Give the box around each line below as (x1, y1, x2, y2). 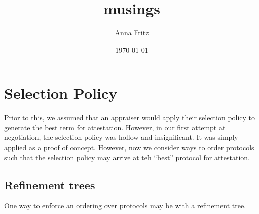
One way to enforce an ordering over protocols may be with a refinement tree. (4, 200, 246, 211)
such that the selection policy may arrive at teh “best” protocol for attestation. (4, 152, 250, 162)
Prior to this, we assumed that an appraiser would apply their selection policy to (4, 112, 255, 123)
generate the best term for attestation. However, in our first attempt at (4, 122, 226, 132)
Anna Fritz (115, 27, 149, 38)
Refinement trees (4, 176, 95, 192)
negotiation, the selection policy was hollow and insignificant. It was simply (4, 132, 238, 142)
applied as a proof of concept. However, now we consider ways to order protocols (4, 142, 254, 153)
